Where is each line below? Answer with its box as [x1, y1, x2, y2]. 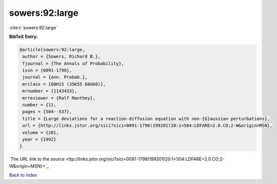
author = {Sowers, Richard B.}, [22, 54, 101, 59]
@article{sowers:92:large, [19, 47, 85, 52]
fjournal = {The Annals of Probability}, [22, 61, 124, 66]
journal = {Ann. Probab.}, [22, 74, 88, 80]
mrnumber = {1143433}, [22, 88, 78, 94]
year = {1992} [22, 137, 56, 142]
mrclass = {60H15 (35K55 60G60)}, [22, 81, 106, 87]
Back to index [9, 172, 37, 178]
